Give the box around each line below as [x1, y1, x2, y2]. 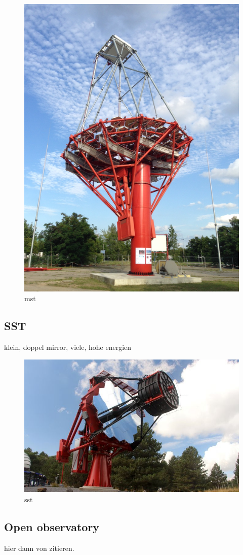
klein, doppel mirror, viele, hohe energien [4, 342, 132, 352]
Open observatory [4, 518, 100, 534]
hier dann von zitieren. [4, 542, 74, 553]
